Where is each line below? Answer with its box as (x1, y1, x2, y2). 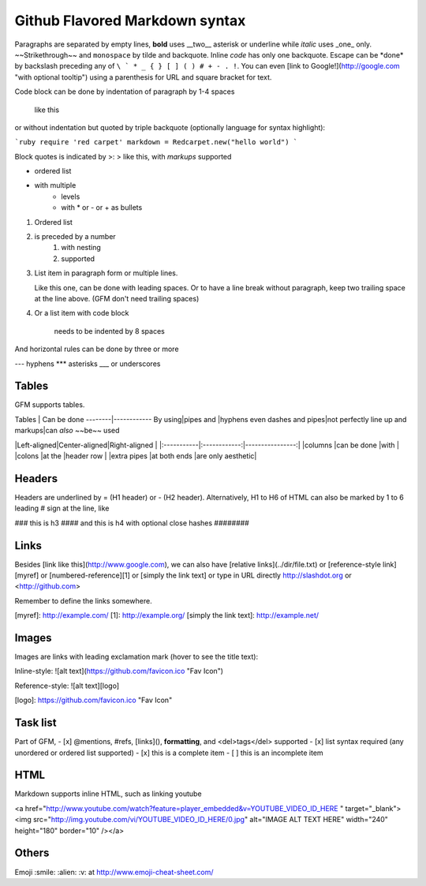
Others (14, 847, 50, 860)
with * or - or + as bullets (61, 203, 143, 212)
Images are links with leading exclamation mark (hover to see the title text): (14, 652, 259, 662)
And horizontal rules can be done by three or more (14, 344, 179, 354)
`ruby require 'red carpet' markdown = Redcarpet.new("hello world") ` (14, 138, 298, 147)
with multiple (34, 181, 77, 190)
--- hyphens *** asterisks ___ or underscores (14, 359, 161, 368)
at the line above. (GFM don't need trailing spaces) (34, 293, 200, 303)
